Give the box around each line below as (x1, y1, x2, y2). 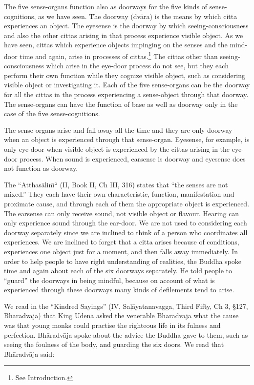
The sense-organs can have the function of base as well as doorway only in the (4, 99, 238, 109)
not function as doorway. (4, 163, 78, 173)
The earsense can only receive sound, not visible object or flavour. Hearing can (4, 208, 239, 218)
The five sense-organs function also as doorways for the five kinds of (4, 1, 207, 11)
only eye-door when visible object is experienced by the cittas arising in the (4, 143, 230, 154)
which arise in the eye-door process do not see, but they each (46, 61, 229, 71)
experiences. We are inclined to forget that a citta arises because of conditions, (4, 237, 239, 247)
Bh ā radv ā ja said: (4, 348, 55, 359)
